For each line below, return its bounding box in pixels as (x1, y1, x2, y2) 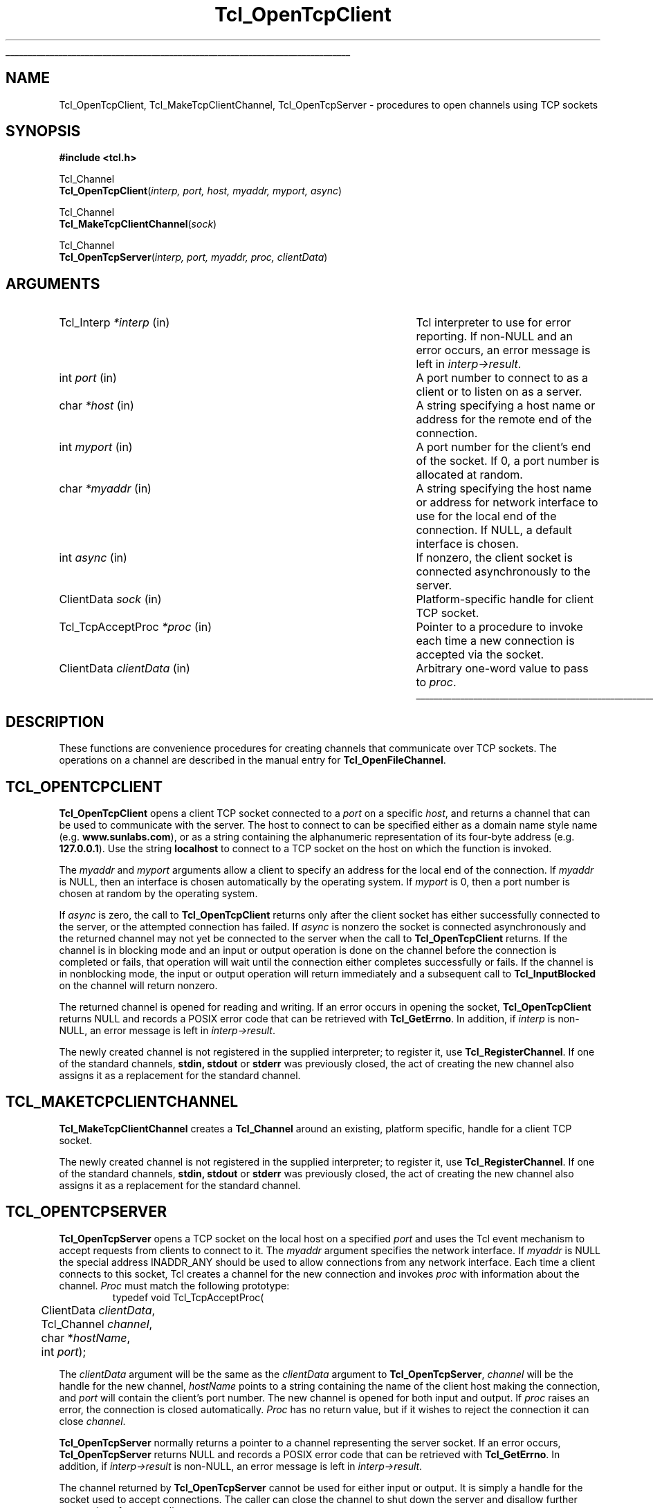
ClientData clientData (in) (59, 661, 190, 676)
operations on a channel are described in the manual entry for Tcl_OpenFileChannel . (59, 754, 446, 766)
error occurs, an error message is (416, 343, 591, 358)
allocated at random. (416, 468, 523, 482)
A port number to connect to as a (416, 371, 589, 385)
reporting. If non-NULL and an (416, 329, 573, 344)
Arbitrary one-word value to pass (416, 661, 589, 676)
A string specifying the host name (416, 481, 592, 496)
